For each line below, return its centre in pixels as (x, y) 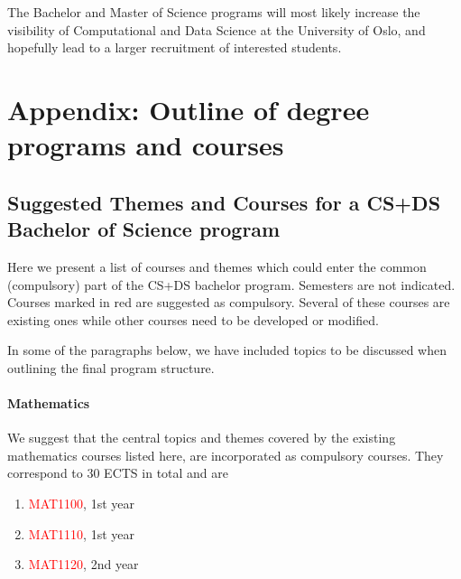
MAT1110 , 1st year (81, 533)
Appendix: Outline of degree (189, 109)
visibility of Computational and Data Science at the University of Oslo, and (217, 29)
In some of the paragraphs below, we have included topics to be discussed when (227, 350)
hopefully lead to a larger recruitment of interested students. (175, 47)
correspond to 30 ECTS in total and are (118, 473)
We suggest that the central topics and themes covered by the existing (202, 438)
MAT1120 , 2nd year (83, 564)
